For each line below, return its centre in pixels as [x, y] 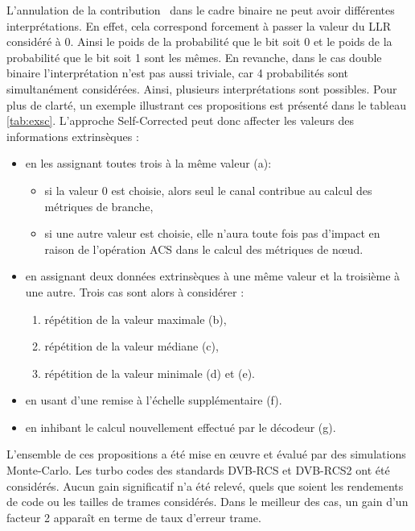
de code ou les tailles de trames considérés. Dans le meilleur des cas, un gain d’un [207, 502]
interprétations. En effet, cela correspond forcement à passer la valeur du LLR [199, 25]
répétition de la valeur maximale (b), [136, 319]
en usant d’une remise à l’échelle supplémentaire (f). [154, 400]
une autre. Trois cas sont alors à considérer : [135, 291]
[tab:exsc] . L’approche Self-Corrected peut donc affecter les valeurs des [180, 120]
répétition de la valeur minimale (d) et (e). [150, 373]
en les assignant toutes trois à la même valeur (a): [148, 163]
